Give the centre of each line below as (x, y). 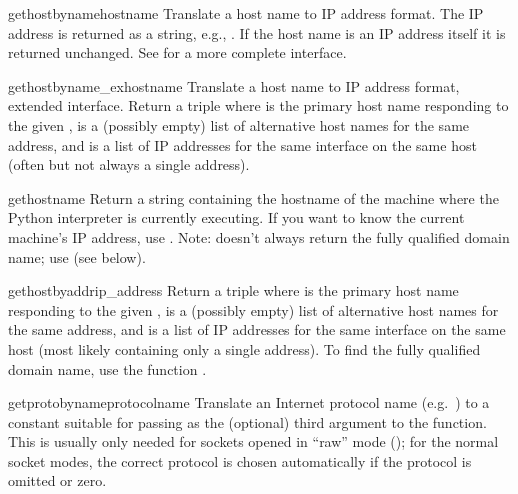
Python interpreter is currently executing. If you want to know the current (236, 217)
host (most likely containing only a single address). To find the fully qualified (244, 348)
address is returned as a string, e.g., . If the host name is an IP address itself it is (257, 32)
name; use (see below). (77, 256)
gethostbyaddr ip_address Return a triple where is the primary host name (233, 290)
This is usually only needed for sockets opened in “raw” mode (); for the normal (253, 441)
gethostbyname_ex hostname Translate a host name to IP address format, (234, 85)
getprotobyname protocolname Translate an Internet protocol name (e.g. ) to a (249, 402)
